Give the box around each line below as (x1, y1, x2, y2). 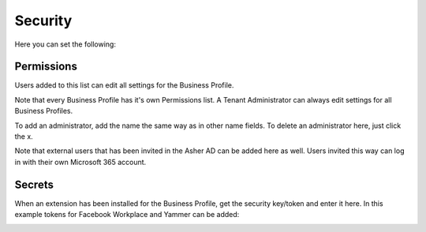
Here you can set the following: (14, 39, 116, 49)
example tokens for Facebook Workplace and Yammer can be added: (14, 210, 240, 219)
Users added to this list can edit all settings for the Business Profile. (14, 80, 234, 90)
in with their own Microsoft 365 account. (14, 157, 147, 167)
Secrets (14, 178, 54, 191)
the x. (14, 132, 33, 141)
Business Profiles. (14, 107, 73, 116)
